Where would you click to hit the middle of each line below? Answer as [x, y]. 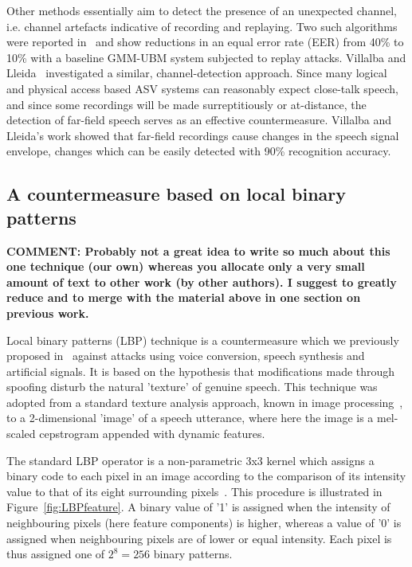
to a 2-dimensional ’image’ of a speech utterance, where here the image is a [190, 418]
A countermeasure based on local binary [177, 194]
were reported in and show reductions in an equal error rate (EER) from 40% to [205, 42]
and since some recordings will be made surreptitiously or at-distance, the [186, 104]
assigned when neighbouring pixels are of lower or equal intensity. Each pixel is [199, 538]
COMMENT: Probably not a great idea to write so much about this [198, 250]
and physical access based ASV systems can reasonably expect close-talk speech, [202, 88]
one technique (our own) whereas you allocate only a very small [186, 266]
